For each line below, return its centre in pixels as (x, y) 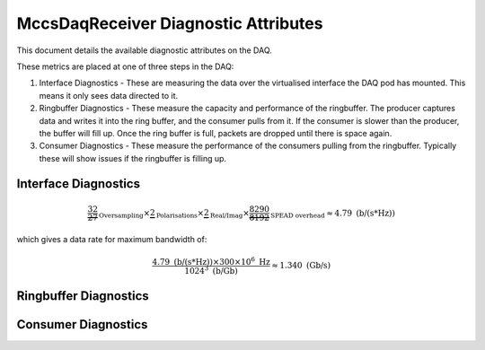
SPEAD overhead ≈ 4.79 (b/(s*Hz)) (332, 214)
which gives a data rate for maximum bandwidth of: (112, 239)
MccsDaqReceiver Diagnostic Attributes (170, 23)
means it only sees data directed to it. (109, 95)
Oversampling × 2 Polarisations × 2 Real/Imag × (175, 214)
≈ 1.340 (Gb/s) (301, 266)
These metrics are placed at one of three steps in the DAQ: (125, 66)
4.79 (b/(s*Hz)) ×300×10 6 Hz (212, 261)
